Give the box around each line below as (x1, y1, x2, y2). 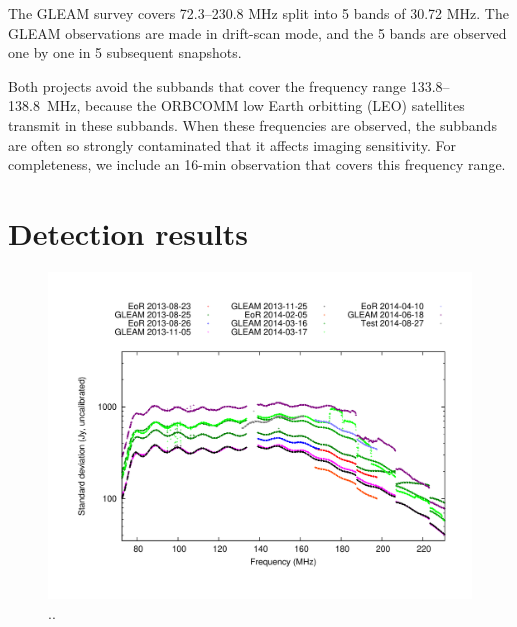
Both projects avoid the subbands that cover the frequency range (8, 75, 407, 96)
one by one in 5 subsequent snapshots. (8, 42, 242, 63)
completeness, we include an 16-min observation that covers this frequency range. (8, 154, 506, 175)
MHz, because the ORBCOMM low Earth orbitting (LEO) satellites (46, 95, 465, 116)
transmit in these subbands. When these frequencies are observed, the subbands (8, 114, 497, 135)
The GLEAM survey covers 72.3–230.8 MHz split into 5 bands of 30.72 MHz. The (8, 3, 509, 23)
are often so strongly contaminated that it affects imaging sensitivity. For (8, 134, 456, 155)
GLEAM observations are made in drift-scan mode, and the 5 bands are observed (8, 22, 507, 43)
